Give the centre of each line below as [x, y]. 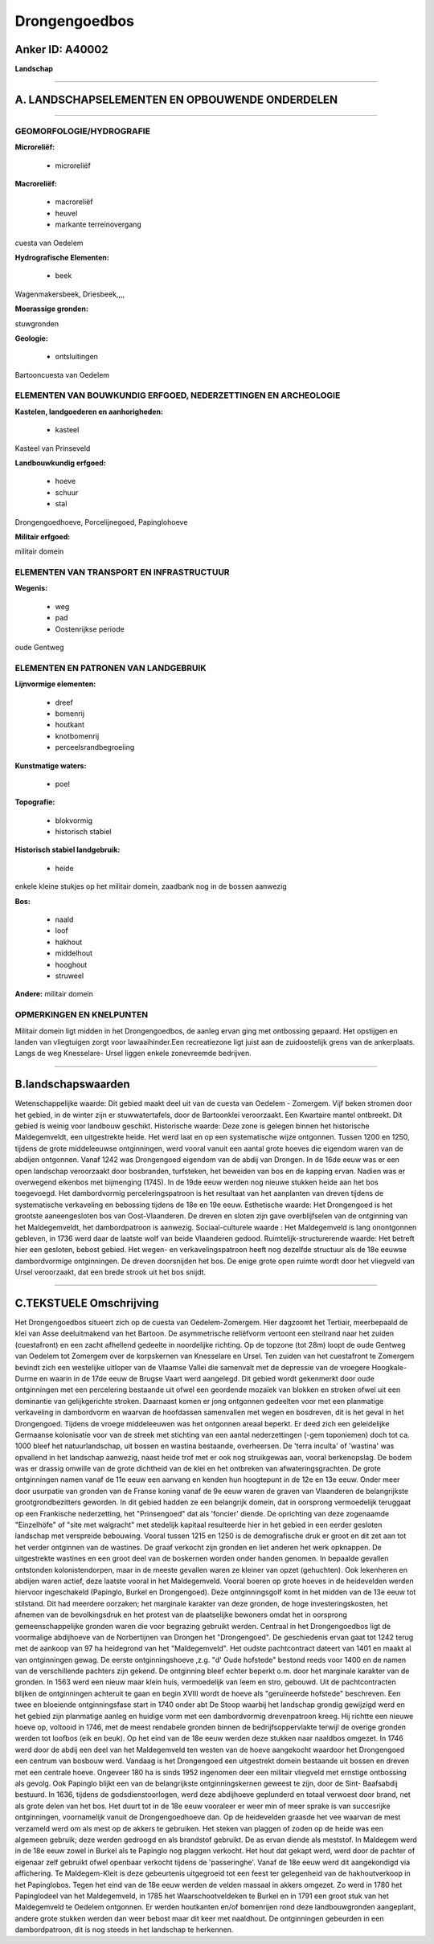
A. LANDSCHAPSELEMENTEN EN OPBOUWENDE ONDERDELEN [176, 99]
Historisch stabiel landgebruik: [68, 850]
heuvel [66, 213]
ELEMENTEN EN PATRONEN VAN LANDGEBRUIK [111, 668]
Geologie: [31, 338]
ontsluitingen [76, 357]
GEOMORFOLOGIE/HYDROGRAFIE [82, 131]
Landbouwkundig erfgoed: [60, 463]
